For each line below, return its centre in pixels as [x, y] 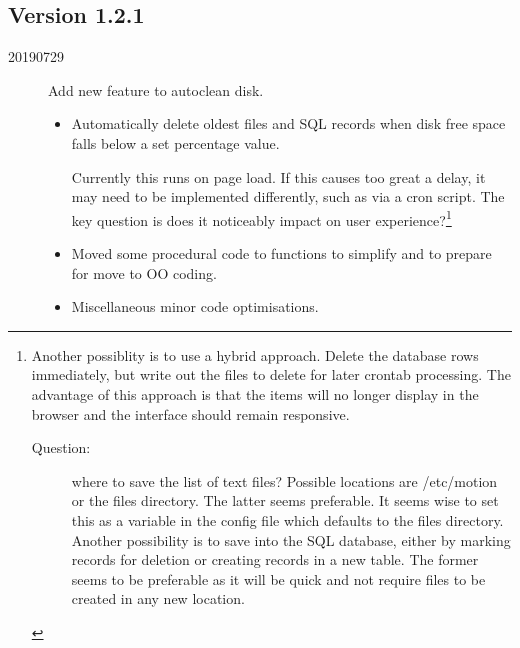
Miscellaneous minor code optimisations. [195, 306]
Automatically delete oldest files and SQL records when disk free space [288, 123]
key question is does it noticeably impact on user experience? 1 [261, 218]
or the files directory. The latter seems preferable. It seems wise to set [285, 500]
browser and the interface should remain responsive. [190, 413]
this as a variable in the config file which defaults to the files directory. [287, 519]
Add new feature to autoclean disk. [156, 89]
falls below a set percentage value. [175, 142]
